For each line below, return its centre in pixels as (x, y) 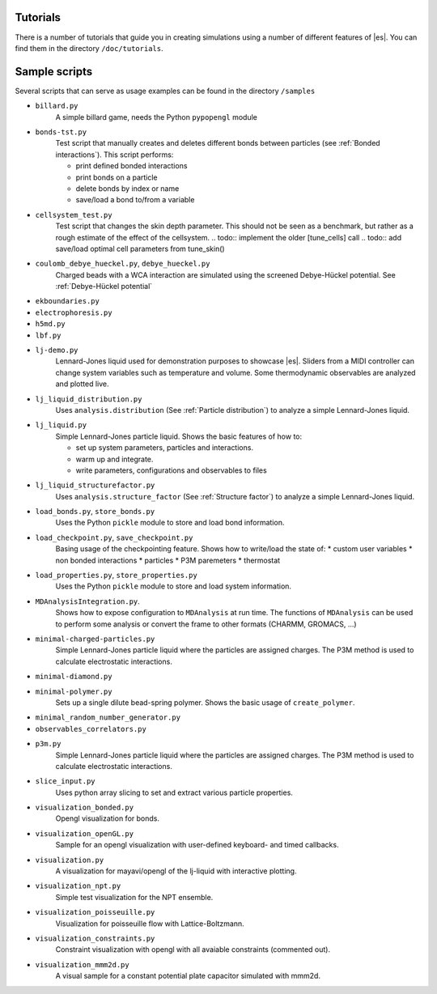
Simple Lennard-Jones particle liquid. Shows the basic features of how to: (179, 436)
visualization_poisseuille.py (95, 912)
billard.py (57, 106)
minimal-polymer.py (74, 691)
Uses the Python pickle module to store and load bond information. (170, 523)
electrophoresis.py (74, 312)
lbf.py (48, 335)
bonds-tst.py (61, 132)
